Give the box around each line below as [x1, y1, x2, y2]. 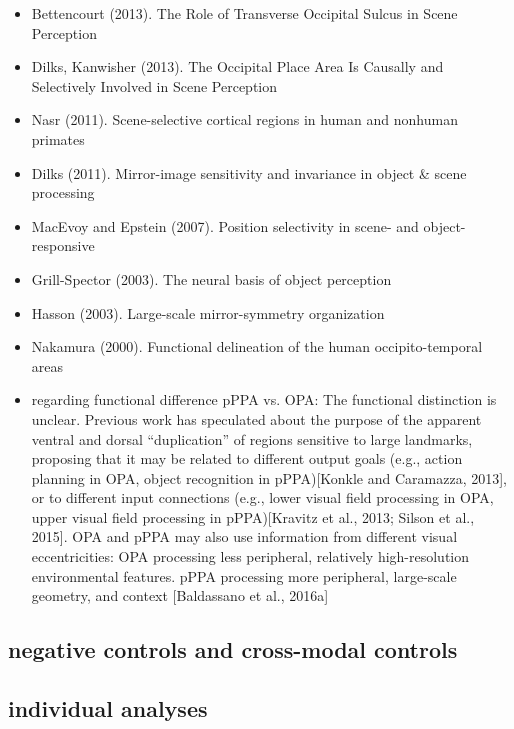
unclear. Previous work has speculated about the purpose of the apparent [31, 408, 482, 429]
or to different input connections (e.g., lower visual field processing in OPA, [31, 487, 494, 508]
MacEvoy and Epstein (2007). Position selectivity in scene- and [31, 215, 419, 236]
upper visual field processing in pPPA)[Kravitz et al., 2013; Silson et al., [31, 506, 475, 527]
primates [31, 128, 85, 149]
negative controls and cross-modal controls [8, 634, 458, 665]
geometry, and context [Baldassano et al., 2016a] [31, 585, 329, 606]
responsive [31, 235, 95, 256]
